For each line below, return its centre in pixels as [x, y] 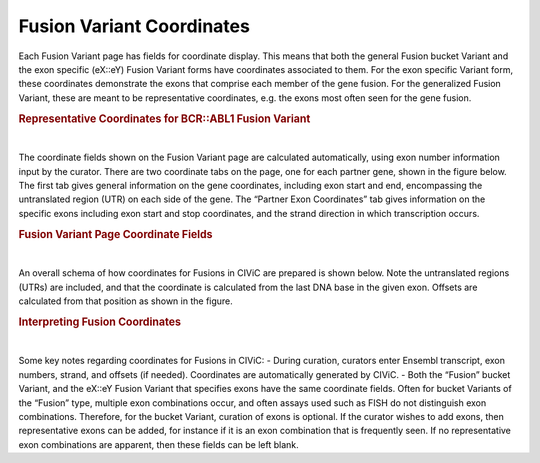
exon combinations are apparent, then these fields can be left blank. [158, 444]
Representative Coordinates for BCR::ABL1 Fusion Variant [164, 118]
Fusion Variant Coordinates [134, 26]
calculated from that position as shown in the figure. [126, 301]
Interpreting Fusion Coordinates [100, 322]
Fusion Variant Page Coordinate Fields [116, 234]
